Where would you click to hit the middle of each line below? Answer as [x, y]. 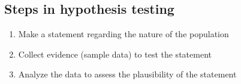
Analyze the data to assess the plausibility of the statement [127, 74]
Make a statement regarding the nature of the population [123, 34]
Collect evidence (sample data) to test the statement [115, 54]
